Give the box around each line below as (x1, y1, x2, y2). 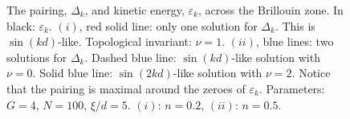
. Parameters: (258, 80, 325, 96)
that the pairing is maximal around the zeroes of (6, 80, 246, 96)
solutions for (6, 48, 67, 65)
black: (6, 17, 35, 34)
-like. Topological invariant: (58, 33, 192, 50)
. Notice (291, 64, 331, 81)
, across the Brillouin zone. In (197, 2, 344, 18)
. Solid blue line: (32, 64, 113, 81)
